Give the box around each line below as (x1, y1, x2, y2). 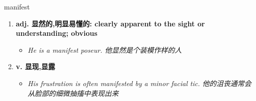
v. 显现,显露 (15, 61, 55, 72)
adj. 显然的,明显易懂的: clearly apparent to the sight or (15, 18, 205, 28)
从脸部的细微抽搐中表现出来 (27, 88, 119, 98)
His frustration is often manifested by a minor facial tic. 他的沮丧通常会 (27, 78, 252, 88)
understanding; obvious (15, 28, 98, 38)
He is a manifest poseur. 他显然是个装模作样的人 (27, 44, 182, 55)
